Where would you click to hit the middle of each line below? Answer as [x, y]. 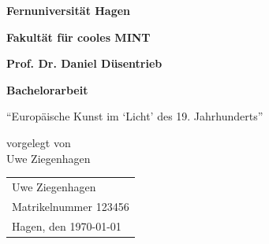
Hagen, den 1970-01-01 [67, 226]
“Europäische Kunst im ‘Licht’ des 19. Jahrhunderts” [135, 116]
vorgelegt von [39, 142]
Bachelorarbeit [47, 89]
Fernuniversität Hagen [69, 10]
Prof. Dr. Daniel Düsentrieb [84, 63]
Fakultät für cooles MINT [78, 37]
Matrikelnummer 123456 [71, 206]
